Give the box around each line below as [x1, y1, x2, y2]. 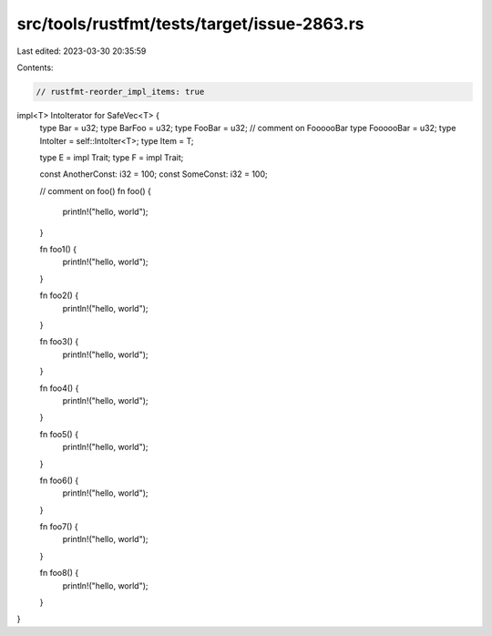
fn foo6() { [39, 475, 79, 486]
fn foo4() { [39, 383, 79, 394]
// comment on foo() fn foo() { [39, 185, 152, 196]
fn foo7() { [39, 521, 78, 532]
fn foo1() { [39, 244, 77, 255]
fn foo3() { [39, 336, 79, 347]
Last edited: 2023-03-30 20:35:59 [16, 46, 147, 56]
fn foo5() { [39, 428, 79, 439]
